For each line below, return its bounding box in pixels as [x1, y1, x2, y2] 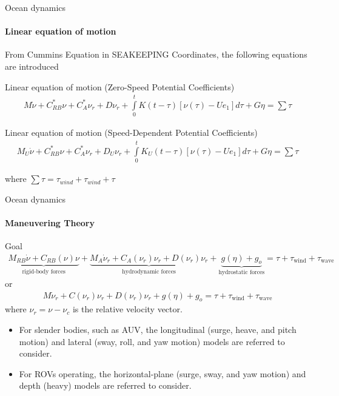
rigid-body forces [22, 268, 65, 275]
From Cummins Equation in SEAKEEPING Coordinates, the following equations [5, 48, 307, 61]
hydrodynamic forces [122, 268, 176, 275]
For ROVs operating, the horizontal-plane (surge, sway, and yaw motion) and [19, 367, 306, 380]
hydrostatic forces [218, 269, 265, 276]
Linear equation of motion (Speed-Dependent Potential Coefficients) [5, 126, 258, 139]
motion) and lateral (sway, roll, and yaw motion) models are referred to [19, 335, 285, 347]
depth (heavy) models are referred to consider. [19, 379, 192, 392]
